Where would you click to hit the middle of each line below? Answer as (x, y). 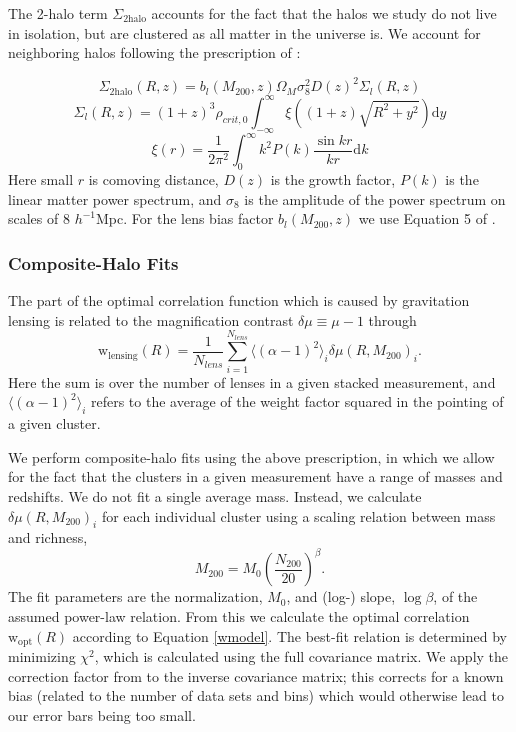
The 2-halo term (58, 13)
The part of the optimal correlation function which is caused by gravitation (239, 300)
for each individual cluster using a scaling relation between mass (298, 515)
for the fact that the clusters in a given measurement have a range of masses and (255, 476)
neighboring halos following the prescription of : (154, 52)
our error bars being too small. (102, 714)
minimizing (42, 656)
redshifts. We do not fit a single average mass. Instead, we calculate (215, 495)
